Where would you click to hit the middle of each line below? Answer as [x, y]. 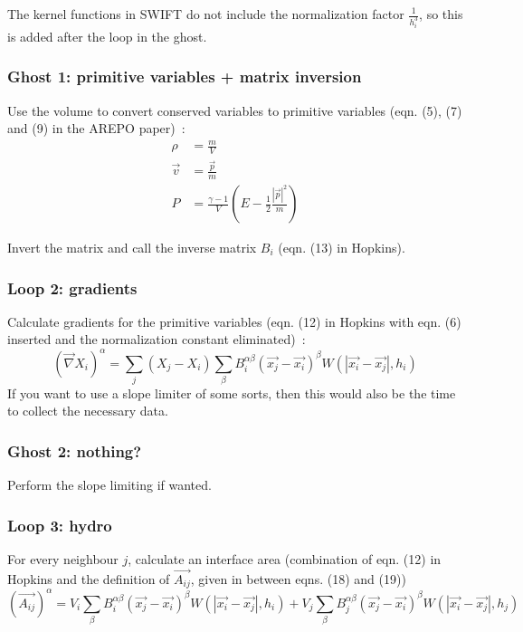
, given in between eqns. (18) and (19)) [298, 578]
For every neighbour [63, 559]
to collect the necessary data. [88, 411]
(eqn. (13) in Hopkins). [342, 248]
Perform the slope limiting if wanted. [109, 485]
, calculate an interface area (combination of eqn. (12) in [285, 559]
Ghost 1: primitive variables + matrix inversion [185, 77]
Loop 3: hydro [60, 525]
